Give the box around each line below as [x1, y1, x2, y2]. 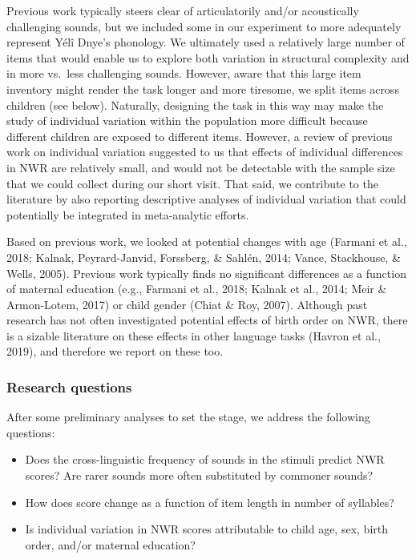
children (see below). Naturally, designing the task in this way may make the [6, 96, 384, 113]
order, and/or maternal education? [25, 536, 196, 553]
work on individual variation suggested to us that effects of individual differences [6, 143, 403, 160]
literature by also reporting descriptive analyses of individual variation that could [6, 191, 406, 207]
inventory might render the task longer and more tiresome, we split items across [6, 80, 399, 97]
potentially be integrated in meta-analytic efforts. [6, 206, 249, 223]
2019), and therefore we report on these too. [6, 343, 224, 360]
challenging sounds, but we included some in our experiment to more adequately [6, 18, 402, 34]
